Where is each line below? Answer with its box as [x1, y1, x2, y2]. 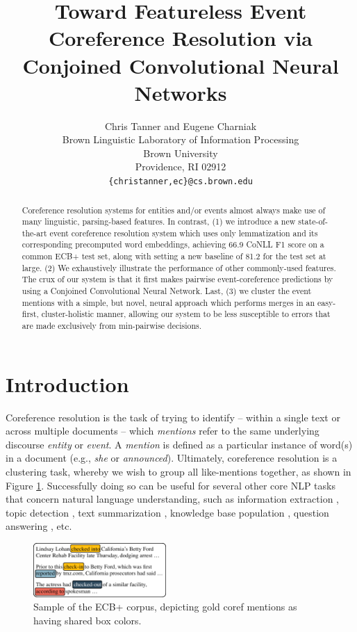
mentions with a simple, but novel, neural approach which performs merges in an [22, 296, 315, 308]
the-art [22, 227, 47, 238]
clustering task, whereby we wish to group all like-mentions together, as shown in [6, 464, 351, 479]
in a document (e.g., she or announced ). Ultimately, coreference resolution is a [6, 451, 338, 465]
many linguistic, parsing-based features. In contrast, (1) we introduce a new [22, 216, 296, 227]
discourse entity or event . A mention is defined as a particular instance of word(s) [6, 437, 353, 451]
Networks [134, 78, 227, 106]
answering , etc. [6, 519, 72, 533]
